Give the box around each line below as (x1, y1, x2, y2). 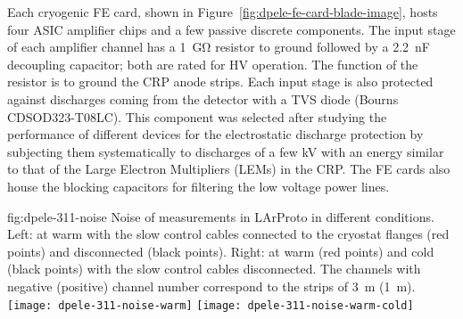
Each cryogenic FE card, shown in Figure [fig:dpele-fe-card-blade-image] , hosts (7, 3, 438, 20)
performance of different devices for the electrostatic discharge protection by (7, 125, 424, 143)
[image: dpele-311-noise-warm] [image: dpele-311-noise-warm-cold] (7, 299, 414, 312)
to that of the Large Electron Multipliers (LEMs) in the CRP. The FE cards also (7, 159, 451, 178)
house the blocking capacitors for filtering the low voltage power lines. (7, 176, 390, 195)
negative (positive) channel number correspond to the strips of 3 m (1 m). (7, 276, 416, 295)
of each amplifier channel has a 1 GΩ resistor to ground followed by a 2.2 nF (7, 37, 430, 56)
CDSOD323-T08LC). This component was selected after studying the (7, 107, 387, 126)
